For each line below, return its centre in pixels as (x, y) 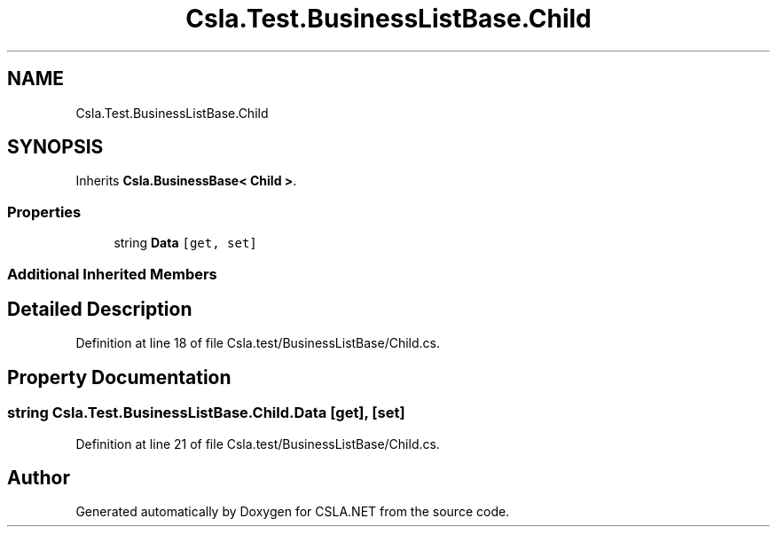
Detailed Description (100, 309)
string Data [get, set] (185, 243)
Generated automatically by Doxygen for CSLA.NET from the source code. (293, 512)
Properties (44, 212)
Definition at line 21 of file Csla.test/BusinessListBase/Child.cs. (258, 444)
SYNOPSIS (55, 147)
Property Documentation (119, 377)
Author (39, 478)
